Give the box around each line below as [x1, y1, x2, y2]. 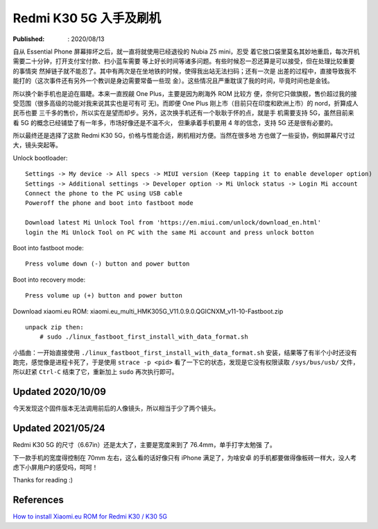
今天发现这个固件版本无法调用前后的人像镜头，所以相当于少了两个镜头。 [12, 404, 220, 413]
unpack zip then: [25, 323, 84, 331]
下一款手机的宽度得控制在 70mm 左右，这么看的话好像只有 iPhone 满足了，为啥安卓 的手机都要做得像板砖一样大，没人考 [12, 453, 357, 462]
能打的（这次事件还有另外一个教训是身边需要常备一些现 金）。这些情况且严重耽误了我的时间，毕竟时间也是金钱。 [12, 76, 334, 85]
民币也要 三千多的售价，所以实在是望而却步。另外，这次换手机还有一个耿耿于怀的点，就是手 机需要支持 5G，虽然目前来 [12, 108, 354, 117]
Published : [12, 35, 45, 43]
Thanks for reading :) [12, 476, 73, 485]
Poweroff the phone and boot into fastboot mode [25, 199, 194, 207]
